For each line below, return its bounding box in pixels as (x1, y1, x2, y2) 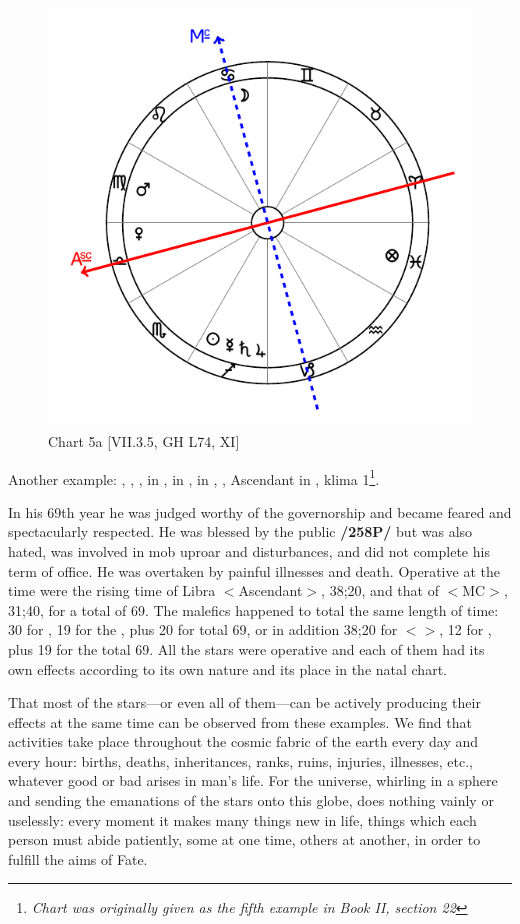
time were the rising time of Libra (8, 580, 216, 601)
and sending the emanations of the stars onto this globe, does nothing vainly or (8, 790, 494, 811)
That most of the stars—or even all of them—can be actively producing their (8, 692, 481, 713)
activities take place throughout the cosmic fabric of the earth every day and (8, 731, 479, 752)
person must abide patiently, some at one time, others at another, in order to (8, 829, 481, 850)
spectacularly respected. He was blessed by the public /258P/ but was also (8, 521, 473, 542)
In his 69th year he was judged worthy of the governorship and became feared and (8, 501, 512, 522)
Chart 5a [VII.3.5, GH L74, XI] (48, 430, 240, 451)
